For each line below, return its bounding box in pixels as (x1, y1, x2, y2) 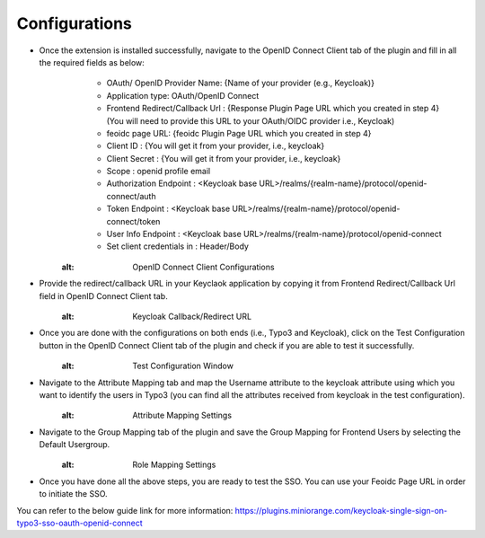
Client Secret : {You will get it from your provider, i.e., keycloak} (106, 153, 341, 163)
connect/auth (106, 190, 156, 201)
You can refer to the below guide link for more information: (16, 505, 234, 516)
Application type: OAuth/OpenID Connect (106, 90, 260, 101)
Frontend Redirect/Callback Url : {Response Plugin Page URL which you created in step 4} (106, 103, 440, 114)
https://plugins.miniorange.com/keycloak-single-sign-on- (234, 505, 448, 516)
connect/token (106, 216, 161, 226)
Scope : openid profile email (106, 166, 211, 177)
